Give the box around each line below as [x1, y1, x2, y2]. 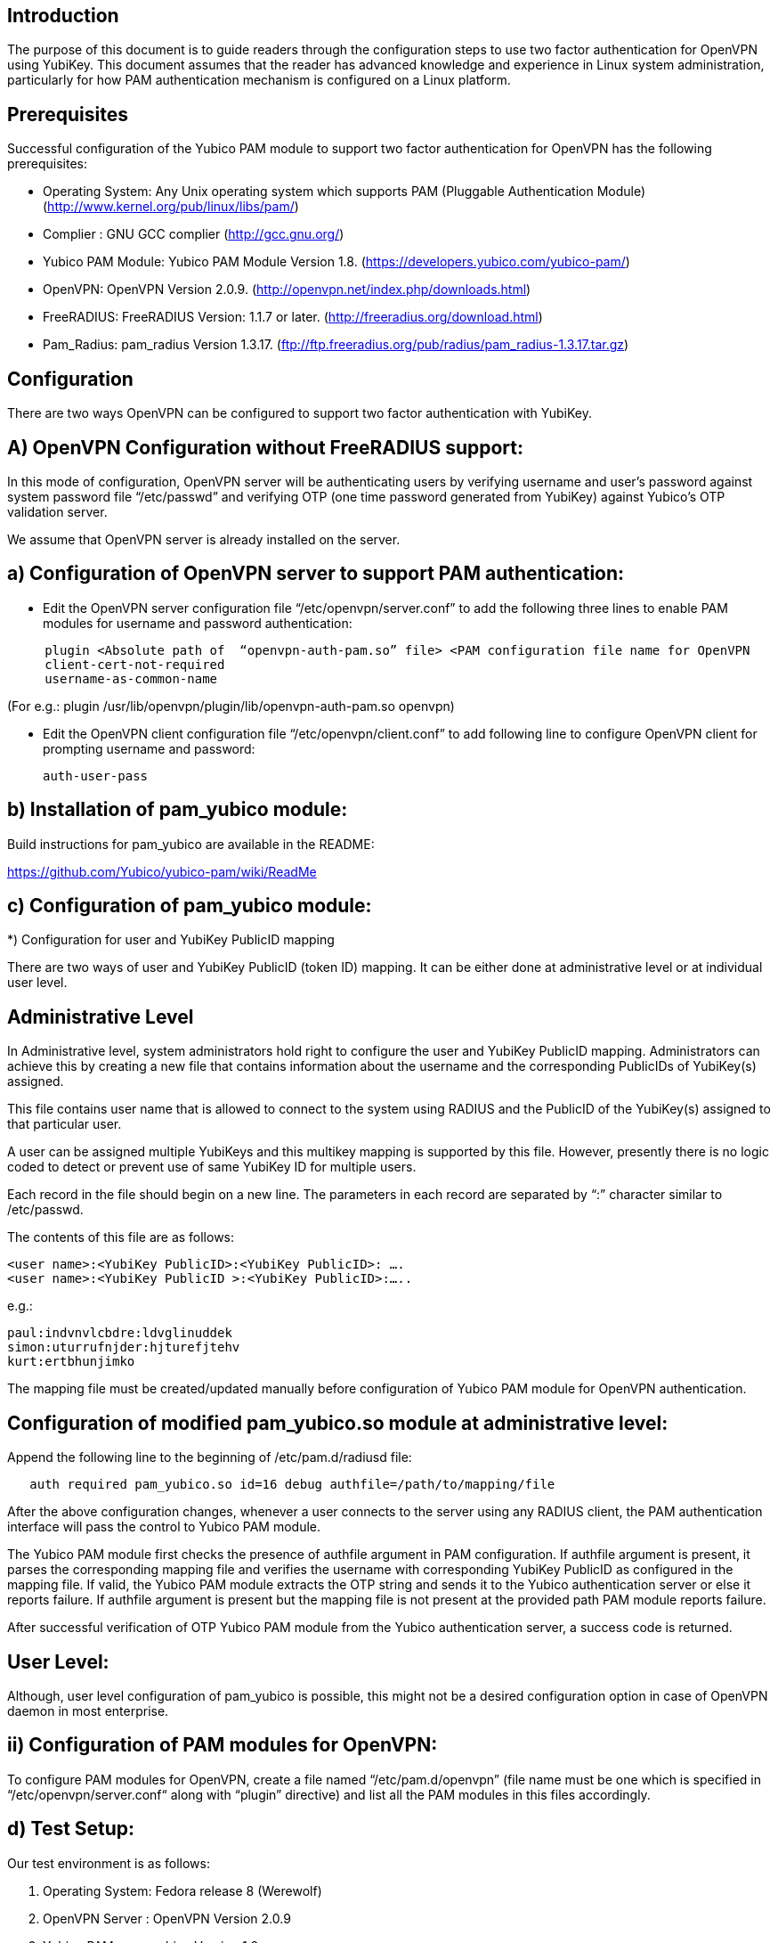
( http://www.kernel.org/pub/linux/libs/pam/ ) [43, 199, 299, 215]
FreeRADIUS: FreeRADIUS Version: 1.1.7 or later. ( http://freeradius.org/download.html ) [43, 309, 543, 325]
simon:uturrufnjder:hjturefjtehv [7, 1340, 240, 1355]
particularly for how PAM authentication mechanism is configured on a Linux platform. [7, 72, 511, 88]
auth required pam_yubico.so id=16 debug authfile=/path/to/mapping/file [29, 1477, 555, 1492]
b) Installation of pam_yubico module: [7, 798, 348, 821]
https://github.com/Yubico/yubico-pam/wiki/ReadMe [7, 863, 317, 879]
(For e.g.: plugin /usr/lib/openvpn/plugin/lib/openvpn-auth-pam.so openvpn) [7, 698, 455, 714]
